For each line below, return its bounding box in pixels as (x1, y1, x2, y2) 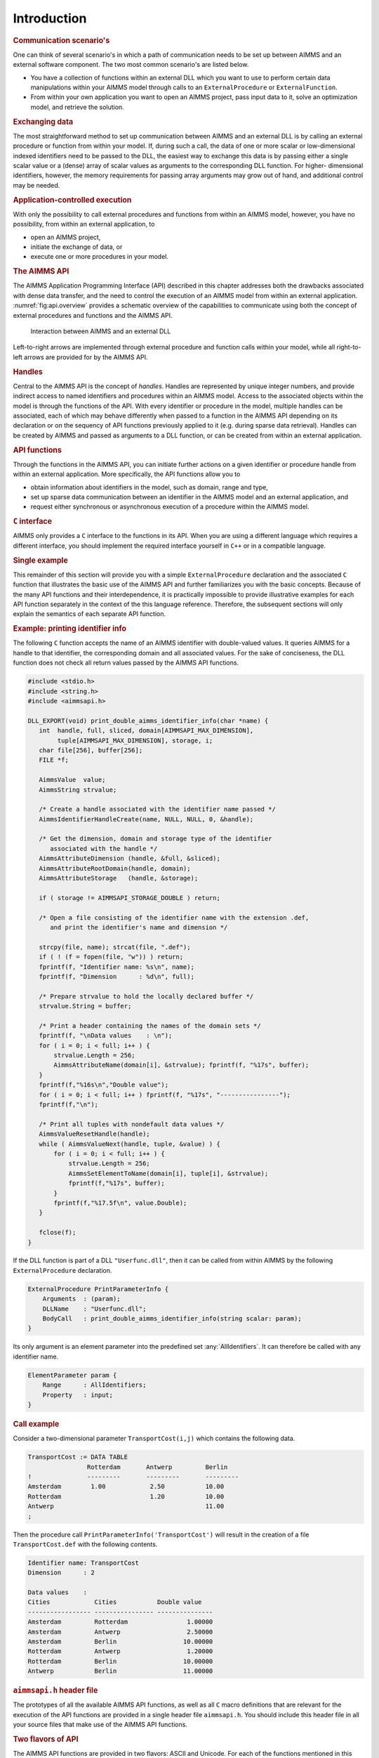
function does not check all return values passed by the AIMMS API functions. (13, 658, 239, 667)
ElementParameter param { (27, 1371, 117, 1379)
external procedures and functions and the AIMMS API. (13, 311, 173, 319)
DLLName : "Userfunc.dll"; (42, 1304, 147, 1313)
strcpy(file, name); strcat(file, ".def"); (39, 943, 191, 951)
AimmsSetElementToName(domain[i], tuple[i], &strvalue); (68, 1169, 269, 1177)
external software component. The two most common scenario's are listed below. (13, 60, 249, 69)
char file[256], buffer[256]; (39, 746, 143, 754)
